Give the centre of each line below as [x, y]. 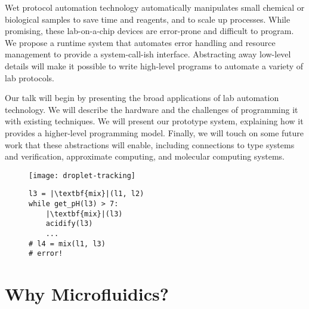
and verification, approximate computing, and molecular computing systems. [145, 156]
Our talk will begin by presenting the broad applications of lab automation [142, 98]
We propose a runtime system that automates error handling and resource [140, 42]
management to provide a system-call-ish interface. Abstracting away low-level [148, 54]
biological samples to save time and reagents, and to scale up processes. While [148, 19]
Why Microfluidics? [87, 294]
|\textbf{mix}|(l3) [84, 214]
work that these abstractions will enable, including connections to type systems [150, 144]
